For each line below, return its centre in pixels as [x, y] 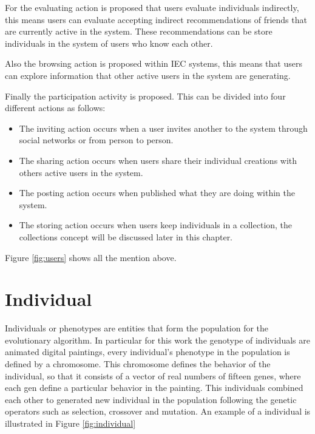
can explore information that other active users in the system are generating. [148, 75]
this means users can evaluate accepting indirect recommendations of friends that [156, 19]
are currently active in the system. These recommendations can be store [139, 31]
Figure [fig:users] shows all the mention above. [91, 257]
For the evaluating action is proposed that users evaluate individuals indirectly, [152, 7]
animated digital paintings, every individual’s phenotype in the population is [147, 352]
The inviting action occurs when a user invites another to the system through [163, 128]
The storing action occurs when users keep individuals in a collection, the [156, 225]
